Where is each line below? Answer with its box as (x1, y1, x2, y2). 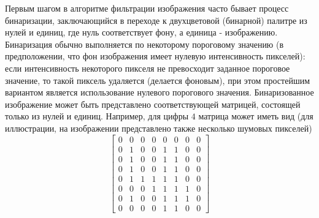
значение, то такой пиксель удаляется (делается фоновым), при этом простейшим (5, 73, 310, 86)
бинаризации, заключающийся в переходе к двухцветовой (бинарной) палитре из (5, 13, 307, 26)
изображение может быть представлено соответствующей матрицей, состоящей (5, 97, 301, 110)
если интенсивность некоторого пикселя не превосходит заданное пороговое (5, 61, 290, 74)
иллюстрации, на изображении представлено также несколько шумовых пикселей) (5, 121, 312, 134)
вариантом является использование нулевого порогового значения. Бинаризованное (5, 86, 314, 99)
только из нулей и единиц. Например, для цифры (5, 110, 189, 122)
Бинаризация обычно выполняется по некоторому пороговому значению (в (5, 37, 284, 50)
